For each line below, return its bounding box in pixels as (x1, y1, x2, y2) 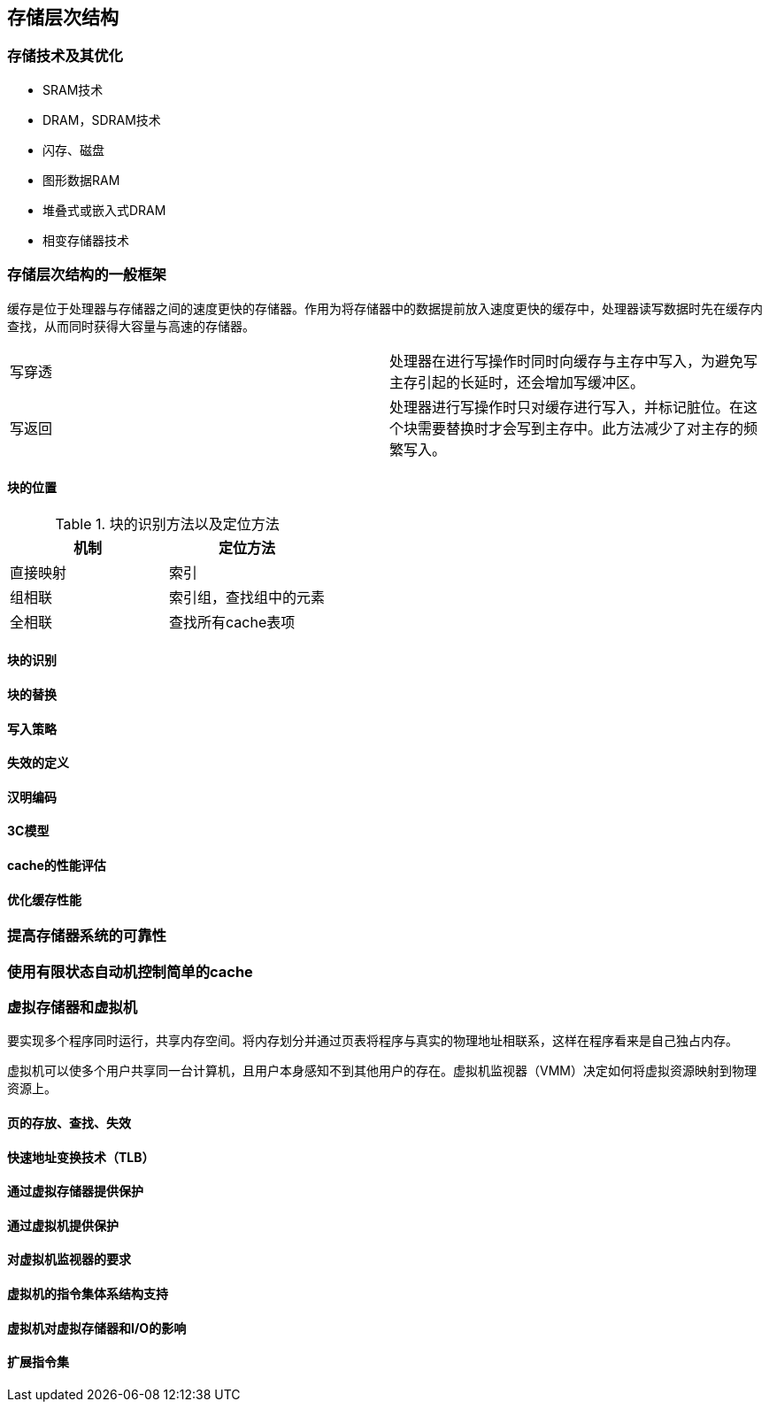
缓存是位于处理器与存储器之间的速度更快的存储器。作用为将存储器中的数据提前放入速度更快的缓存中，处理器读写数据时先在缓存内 (7, 300, 763, 316)
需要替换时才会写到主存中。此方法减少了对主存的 (418, 419, 744, 437)
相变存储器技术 (42, 232, 129, 248)
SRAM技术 (42, 81, 104, 97)
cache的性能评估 (7, 858, 106, 874)
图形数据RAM (42, 172, 120, 188)
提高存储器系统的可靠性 (7, 927, 166, 945)
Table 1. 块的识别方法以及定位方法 (55, 514, 280, 533)
